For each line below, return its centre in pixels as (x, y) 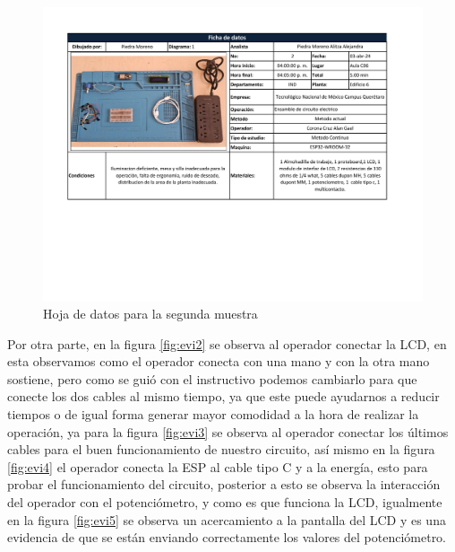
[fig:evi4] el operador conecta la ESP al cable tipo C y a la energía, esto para (218, 466)
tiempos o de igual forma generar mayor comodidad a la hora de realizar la (213, 414)
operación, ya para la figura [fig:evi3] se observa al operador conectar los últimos (228, 431)
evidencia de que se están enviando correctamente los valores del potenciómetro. (227, 537)
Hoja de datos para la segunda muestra (150, 314)
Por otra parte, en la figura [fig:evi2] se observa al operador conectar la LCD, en (227, 343)
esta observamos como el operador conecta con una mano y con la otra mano (219, 361)
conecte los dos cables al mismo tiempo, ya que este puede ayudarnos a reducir (223, 396)
